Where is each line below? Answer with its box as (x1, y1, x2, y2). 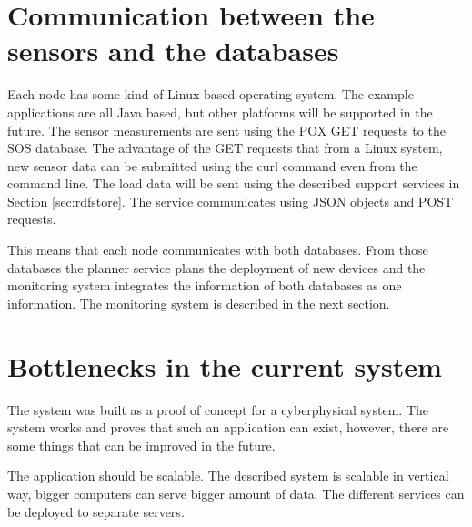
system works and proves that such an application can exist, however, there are (7, 418, 449, 437)
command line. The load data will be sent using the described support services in (7, 174, 460, 193)
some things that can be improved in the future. (7, 435, 276, 454)
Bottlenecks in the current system (7, 347, 442, 384)
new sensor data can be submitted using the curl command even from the (7, 156, 417, 175)
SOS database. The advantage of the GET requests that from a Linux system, (7, 138, 443, 157)
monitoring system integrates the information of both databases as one (7, 276, 402, 295)
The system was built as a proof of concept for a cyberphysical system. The (7, 400, 428, 419)
